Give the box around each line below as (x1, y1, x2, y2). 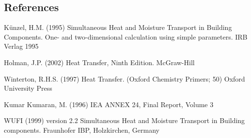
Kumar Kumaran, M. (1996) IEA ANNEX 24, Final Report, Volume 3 (4, 99, 214, 109)
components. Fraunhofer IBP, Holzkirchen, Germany (4, 124, 160, 135)
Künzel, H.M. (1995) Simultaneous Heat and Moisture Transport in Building (4, 22, 232, 32)
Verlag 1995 (4, 41, 39, 51)
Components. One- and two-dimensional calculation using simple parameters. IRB (4, 31, 248, 41)
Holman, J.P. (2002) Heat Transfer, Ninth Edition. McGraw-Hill (4, 57, 195, 67)
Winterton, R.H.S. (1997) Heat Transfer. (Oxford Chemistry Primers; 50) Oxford (4, 73, 245, 83)
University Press (4, 83, 52, 93)
